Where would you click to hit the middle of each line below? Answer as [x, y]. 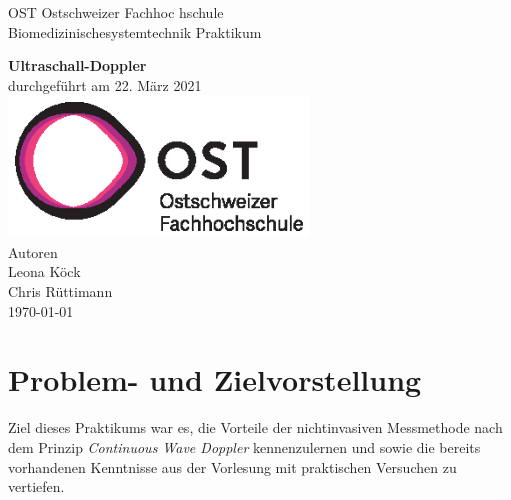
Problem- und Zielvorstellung [215, 379]
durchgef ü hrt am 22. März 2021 [105, 84]
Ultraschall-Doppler [77, 65]
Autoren [33, 251]
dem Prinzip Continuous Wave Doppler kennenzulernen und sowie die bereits [244, 446]
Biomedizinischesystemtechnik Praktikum [135, 31]
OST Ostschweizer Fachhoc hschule [116, 12]
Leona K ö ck [44, 271]
